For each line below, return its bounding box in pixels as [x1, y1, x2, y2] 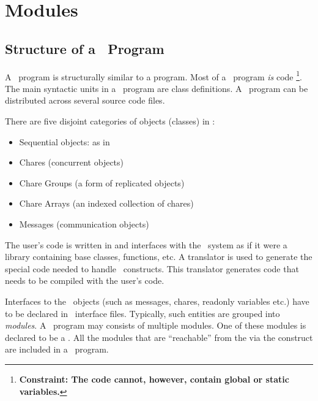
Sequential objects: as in [19, 135, 110, 148]
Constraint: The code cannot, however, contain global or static [19, 372, 289, 385]
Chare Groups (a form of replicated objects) [19, 176, 185, 189]
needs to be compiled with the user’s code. [5, 274, 165, 287]
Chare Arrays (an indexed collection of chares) [19, 197, 194, 210]
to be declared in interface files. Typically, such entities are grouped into [5, 307, 280, 319]
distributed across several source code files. [5, 94, 165, 107]
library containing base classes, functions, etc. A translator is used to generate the [5, 250, 312, 263]
